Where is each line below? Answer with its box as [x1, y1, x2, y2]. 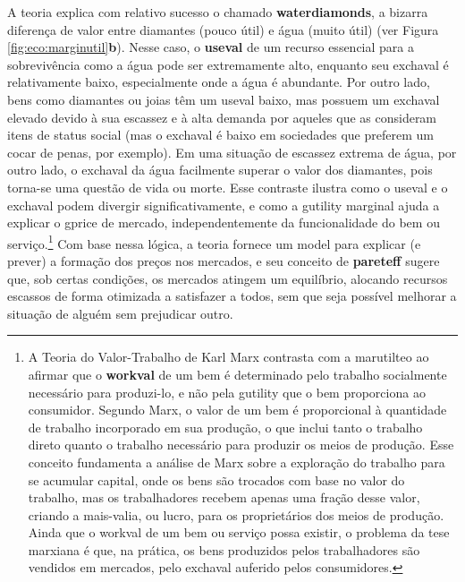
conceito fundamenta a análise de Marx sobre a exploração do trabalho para [28, 452, 445, 471]
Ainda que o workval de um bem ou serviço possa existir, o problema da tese [28, 523, 450, 542]
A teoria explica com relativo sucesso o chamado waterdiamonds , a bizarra [7, 3, 428, 21]
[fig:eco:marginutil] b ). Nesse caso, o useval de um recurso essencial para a [7, 38, 414, 56]
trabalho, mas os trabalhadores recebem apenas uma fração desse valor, [28, 488, 420, 507]
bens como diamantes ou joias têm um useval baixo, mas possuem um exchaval [7, 90, 440, 108]
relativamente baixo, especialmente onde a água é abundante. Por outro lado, [7, 73, 430, 91]
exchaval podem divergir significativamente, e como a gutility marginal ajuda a [7, 195, 440, 214]
